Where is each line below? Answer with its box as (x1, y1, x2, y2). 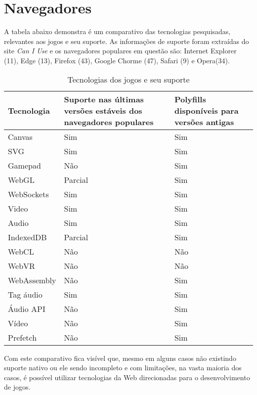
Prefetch (8, 331, 37, 343)
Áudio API (8, 303, 45, 314)
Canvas (8, 131, 33, 142)
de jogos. (4, 382, 31, 392)
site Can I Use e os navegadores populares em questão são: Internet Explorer (4, 45, 237, 56)
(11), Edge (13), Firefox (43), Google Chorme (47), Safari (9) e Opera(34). (4, 55, 230, 65)
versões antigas (174, 116, 234, 128)
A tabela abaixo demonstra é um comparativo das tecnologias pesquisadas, (4, 26, 231, 37)
